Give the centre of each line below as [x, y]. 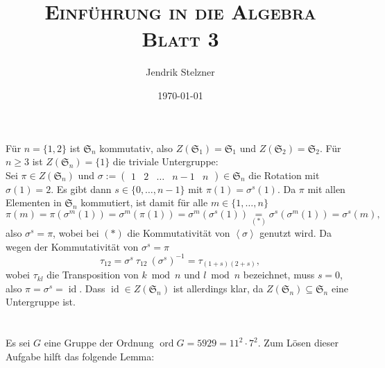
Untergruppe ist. [41, 302]
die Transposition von [93, 275]
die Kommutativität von [179, 233]
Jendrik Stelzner [180, 72]
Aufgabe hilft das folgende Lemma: [80, 356]
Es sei [18, 343]
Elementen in [34, 202]
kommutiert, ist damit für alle [144, 202]
